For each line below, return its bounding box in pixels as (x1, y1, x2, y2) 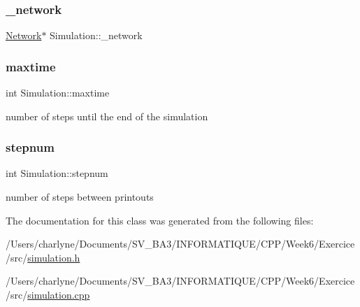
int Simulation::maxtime (6, 85, 110, 100)
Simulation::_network (50, 28, 143, 43)
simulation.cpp (27, 287, 90, 301)
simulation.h (27, 250, 80, 264)
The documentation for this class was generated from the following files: (6, 213, 314, 227)
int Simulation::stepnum (6, 166, 108, 180)
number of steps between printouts (6, 190, 154, 204)
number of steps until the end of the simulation (6, 108, 208, 123)
